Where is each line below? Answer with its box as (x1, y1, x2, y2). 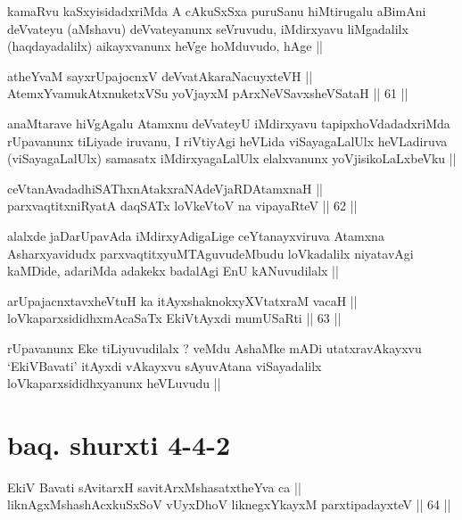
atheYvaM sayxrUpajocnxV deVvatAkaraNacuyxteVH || (7, 66, 313, 85)
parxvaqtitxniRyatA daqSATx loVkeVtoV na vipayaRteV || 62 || (7, 196, 358, 215)
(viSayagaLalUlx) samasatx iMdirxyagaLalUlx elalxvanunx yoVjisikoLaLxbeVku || (7, 149, 457, 168)
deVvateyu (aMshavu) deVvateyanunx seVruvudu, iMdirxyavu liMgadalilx (7, 19, 408, 37)
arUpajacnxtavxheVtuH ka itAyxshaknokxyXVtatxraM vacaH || (7, 291, 358, 310)
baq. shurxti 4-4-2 (7, 425, 230, 462)
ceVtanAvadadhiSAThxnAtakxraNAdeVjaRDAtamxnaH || (7, 178, 323, 197)
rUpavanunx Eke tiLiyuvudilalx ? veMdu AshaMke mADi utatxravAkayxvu (7, 338, 422, 357)
